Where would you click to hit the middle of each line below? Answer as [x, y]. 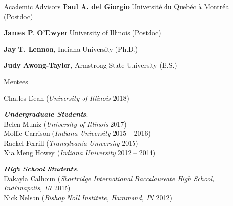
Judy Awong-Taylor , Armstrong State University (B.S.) [91, 65]
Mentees [16, 81]
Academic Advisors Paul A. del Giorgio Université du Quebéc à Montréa [116, 6]
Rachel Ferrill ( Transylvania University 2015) [71, 142]
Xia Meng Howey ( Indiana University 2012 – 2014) [80, 152]
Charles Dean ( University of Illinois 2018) [67, 98]
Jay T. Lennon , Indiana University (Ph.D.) [71, 48]
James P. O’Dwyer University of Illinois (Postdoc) [83, 32]
